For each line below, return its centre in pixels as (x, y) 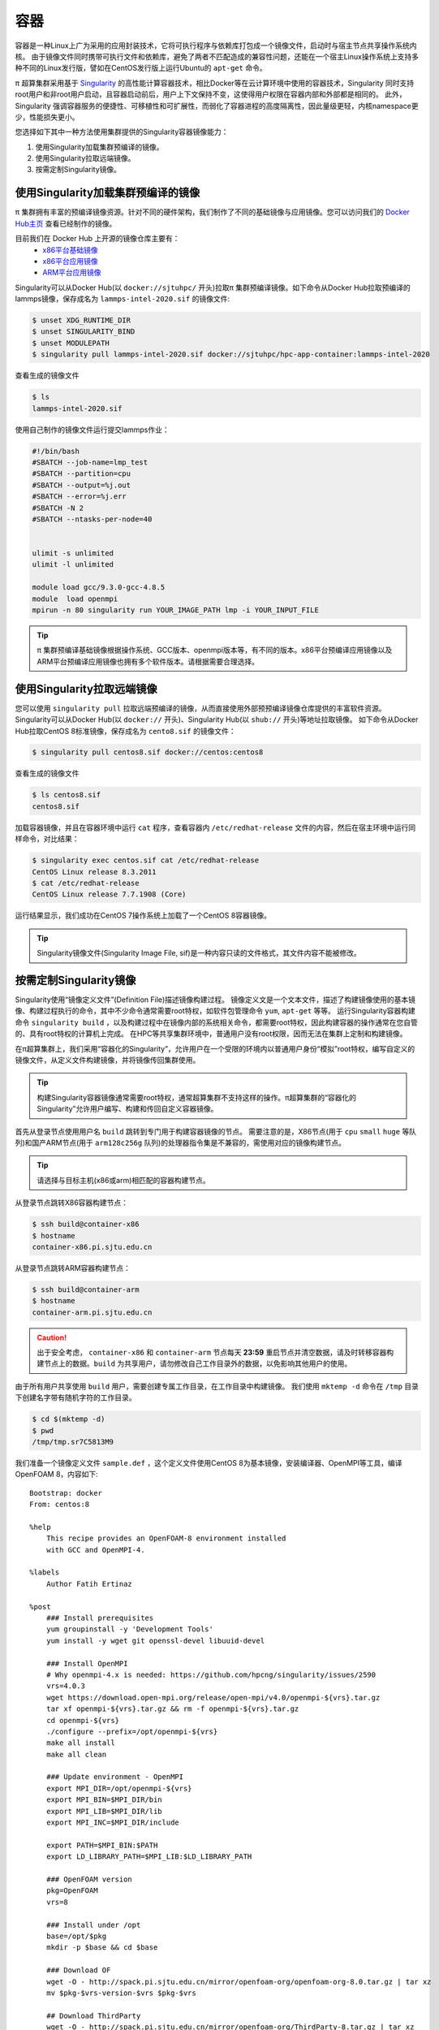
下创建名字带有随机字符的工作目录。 (75, 1397)
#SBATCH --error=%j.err (80, 497)
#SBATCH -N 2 (58, 508)
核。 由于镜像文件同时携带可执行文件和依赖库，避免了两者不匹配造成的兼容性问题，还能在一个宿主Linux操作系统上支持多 (217, 56)
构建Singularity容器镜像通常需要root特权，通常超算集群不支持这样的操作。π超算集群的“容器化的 (197, 1097)
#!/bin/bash (56, 451)
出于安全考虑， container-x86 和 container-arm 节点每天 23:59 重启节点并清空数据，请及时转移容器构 (215, 1353)
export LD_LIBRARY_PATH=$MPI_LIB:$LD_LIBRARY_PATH (149, 1857)
